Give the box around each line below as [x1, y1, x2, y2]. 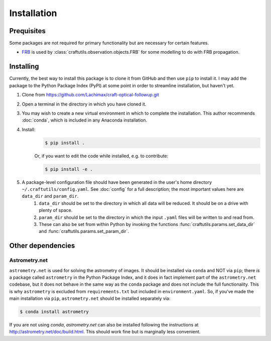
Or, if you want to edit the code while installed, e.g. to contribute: [34, 153, 169, 159]
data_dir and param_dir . [22, 193, 79, 199]
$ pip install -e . [45, 166, 93, 172]
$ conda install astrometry [20, 309, 89, 315]
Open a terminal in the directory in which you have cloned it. [22, 101, 147, 107]
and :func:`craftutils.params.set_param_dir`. [39, 229, 129, 235]
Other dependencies [9, 242, 75, 250]
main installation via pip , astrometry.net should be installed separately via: [9, 295, 171, 301]
